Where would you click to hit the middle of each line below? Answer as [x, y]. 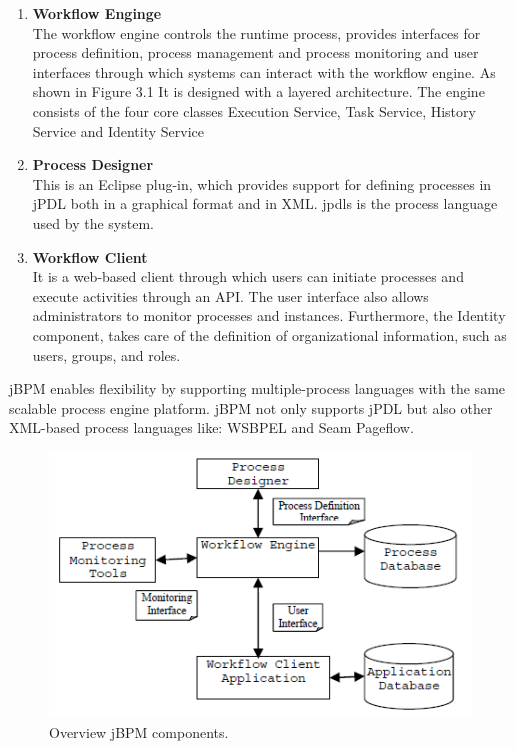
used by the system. [93, 222]
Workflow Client [90, 256]
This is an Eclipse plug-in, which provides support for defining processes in [262, 183]
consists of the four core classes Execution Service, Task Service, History [254, 110]
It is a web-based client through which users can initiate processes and [248, 276]
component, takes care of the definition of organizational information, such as [269, 334]
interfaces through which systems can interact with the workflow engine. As [264, 71]
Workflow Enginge [97, 13]
